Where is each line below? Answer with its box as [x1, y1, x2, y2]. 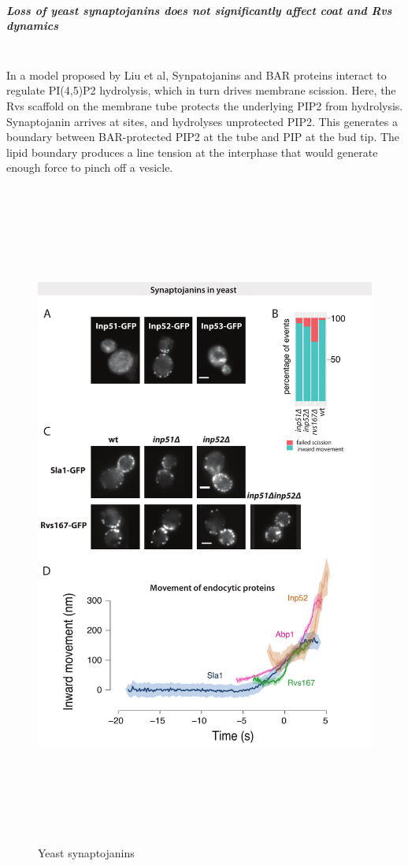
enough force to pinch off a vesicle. [6, 159, 173, 176]
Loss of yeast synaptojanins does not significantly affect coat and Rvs [6, 2, 392, 18]
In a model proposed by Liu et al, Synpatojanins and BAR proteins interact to [6, 66, 387, 83]
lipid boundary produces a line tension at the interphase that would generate [6, 143, 378, 160]
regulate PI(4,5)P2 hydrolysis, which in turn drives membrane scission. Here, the [6, 82, 396, 98]
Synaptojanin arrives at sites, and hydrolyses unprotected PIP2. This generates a [6, 113, 398, 129]
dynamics [6, 17, 58, 34]
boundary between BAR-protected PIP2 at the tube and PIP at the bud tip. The [6, 128, 400, 145]
